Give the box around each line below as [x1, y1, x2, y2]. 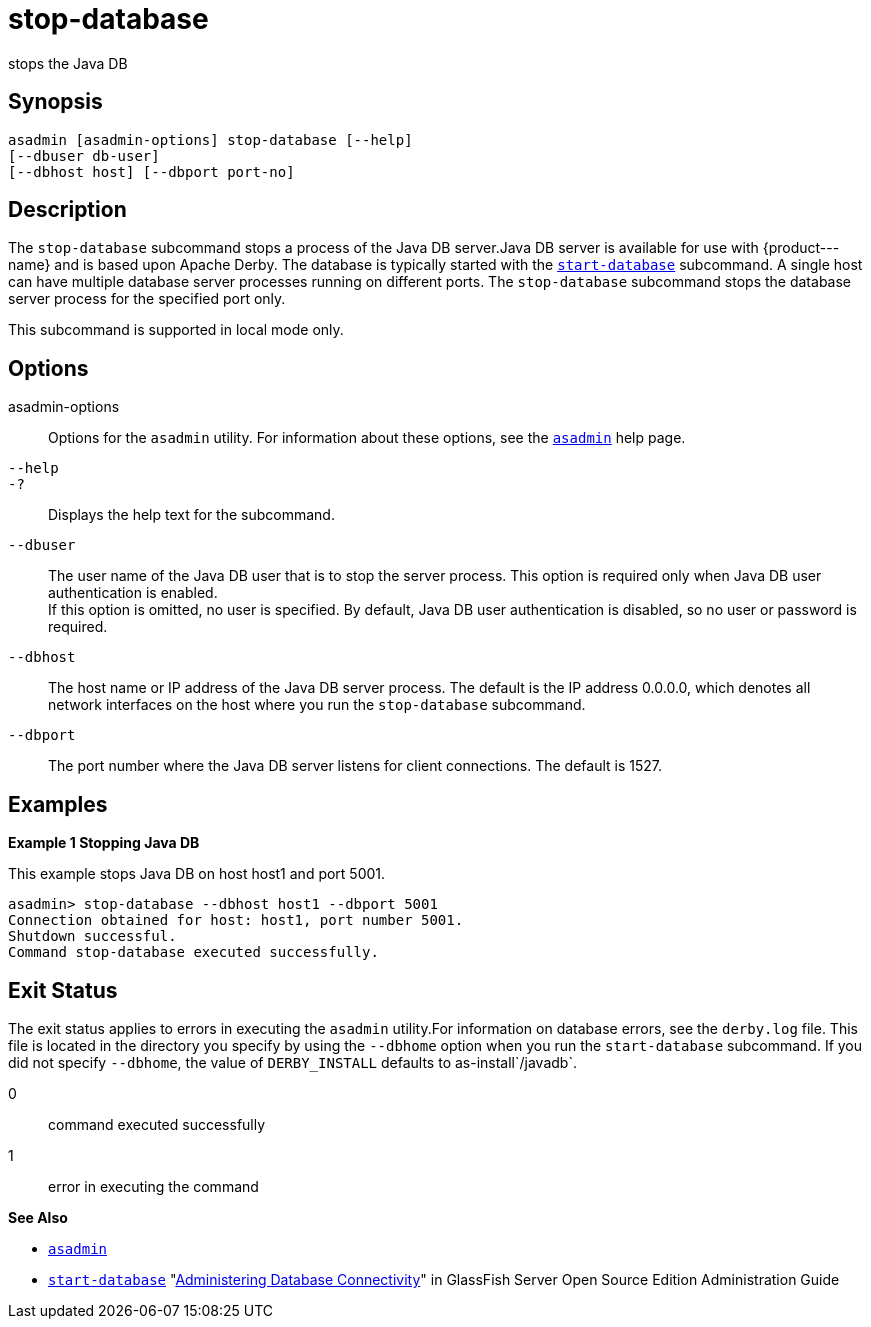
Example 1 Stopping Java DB [8, 834, 200, 852]
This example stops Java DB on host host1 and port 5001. [8, 865, 386, 883]
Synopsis [8, 89, 103, 115]
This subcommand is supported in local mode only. [8, 321, 344, 339]
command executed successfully [48, 1115, 266, 1133]
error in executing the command [48, 1177, 259, 1195]
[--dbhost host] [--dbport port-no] [8, 163, 295, 180]
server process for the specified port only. [8, 290, 286, 308]
